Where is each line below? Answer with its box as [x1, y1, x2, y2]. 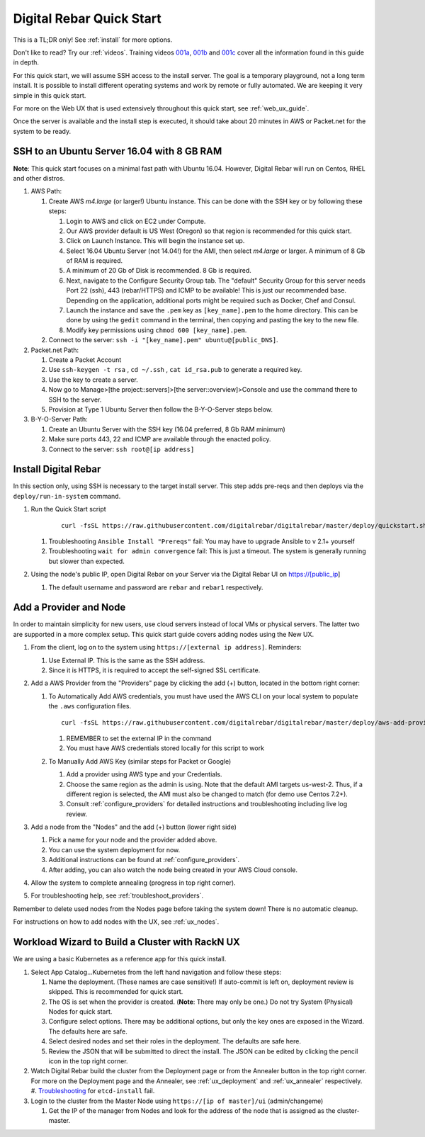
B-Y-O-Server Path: [30, 415, 88, 424]
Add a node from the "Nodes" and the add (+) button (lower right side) [30, 822, 237, 832]
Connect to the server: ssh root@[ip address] [48, 445, 195, 453]
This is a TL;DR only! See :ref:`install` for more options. [13, 35, 173, 44]
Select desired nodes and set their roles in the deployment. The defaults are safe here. [48, 1037, 301, 1046]
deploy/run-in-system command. [13, 492, 121, 500]
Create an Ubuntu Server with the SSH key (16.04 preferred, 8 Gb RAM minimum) [48, 425, 286, 434]
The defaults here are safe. [48, 1027, 127, 1036]
